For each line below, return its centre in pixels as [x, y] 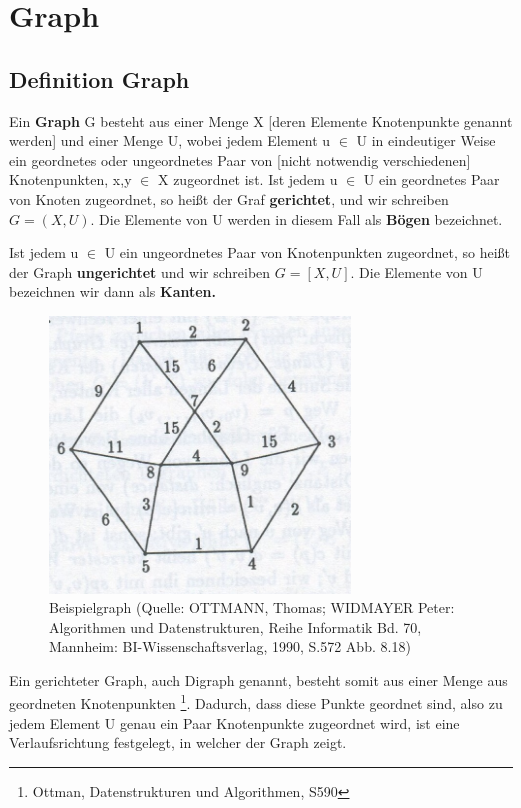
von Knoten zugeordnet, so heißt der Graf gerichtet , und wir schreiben [229, 198]
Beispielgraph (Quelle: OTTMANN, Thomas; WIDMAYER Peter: [252, 607]
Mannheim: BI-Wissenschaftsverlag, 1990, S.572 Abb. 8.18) [230, 646]
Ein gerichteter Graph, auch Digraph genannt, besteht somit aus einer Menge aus [258, 679]
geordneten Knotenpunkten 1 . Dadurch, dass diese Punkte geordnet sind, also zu [256, 702]
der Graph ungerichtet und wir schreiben [140, 271]
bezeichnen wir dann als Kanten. [113, 291]
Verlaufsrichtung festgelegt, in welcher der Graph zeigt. [178, 742]
